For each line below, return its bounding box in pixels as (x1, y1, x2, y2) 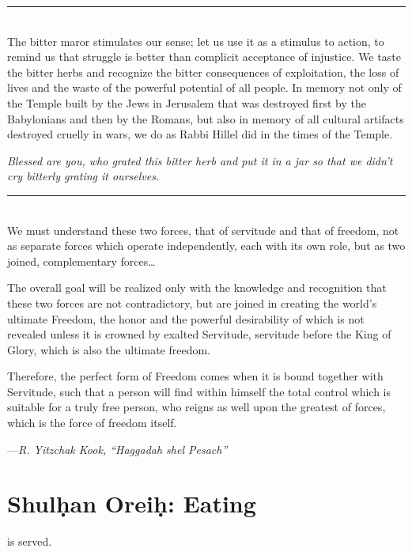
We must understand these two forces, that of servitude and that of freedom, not (7, 221, 399, 238)
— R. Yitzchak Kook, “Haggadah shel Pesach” (7, 440, 228, 457)
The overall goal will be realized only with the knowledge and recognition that (7, 279, 387, 296)
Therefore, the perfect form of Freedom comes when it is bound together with (7, 368, 384, 384)
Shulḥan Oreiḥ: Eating (7, 487, 256, 520)
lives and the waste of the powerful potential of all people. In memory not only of (7, 79, 402, 96)
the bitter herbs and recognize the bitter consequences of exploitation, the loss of (7, 63, 399, 80)
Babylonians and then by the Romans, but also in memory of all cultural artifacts (7, 110, 404, 127)
